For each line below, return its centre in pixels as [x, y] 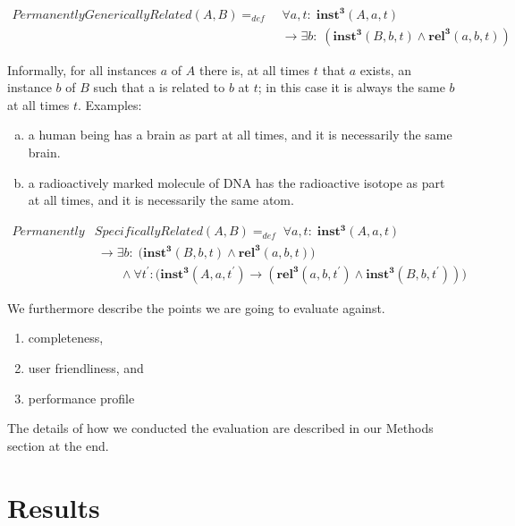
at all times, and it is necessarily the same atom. [161, 200]
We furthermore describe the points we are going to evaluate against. [196, 307]
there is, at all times [254, 69]
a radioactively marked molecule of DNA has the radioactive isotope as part [236, 182]
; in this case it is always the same [351, 87]
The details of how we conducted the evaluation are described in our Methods [220, 428]
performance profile [81, 398]
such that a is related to [159, 87]
